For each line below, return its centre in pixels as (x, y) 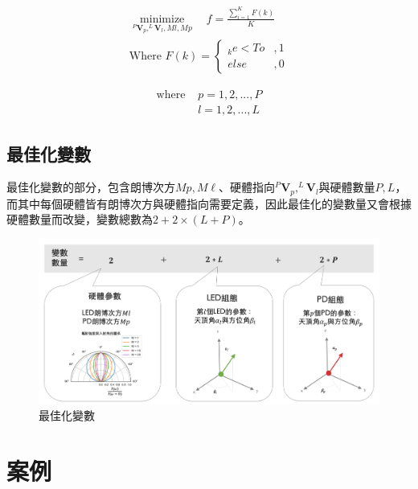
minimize (162, 19)
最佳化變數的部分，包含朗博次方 (91, 187)
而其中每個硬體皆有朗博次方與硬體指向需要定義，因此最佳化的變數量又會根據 (209, 203)
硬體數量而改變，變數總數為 (80, 219)
